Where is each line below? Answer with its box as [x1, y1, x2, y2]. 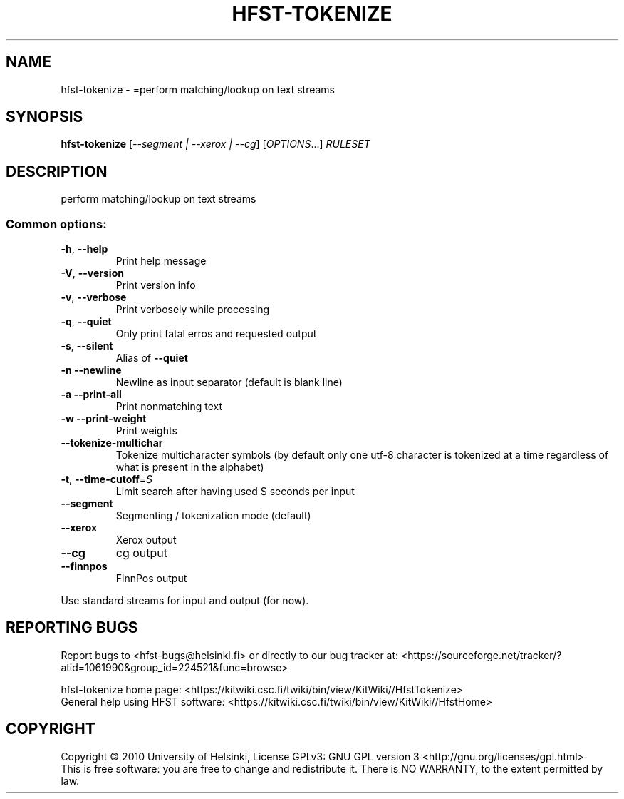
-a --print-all [61, 388, 122, 401]
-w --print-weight [61, 412, 147, 425]
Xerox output [115, 534, 177, 546]
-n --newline [61, 364, 122, 377]
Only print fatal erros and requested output [115, 327, 317, 340]
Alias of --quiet [115, 352, 188, 365]
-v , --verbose [61, 291, 127, 304]
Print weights [115, 424, 177, 437]
